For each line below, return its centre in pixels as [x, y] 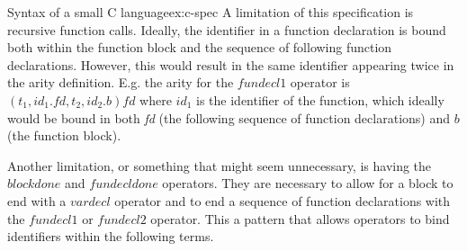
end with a [37, 200]
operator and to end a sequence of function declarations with [283, 200]
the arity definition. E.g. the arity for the [121, 82]
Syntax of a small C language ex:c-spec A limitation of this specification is [211, 12]
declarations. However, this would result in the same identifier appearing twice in [231, 64]
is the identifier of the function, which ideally [320, 99]
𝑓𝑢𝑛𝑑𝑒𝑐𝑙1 [262, 84]
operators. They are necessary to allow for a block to [308, 183]
